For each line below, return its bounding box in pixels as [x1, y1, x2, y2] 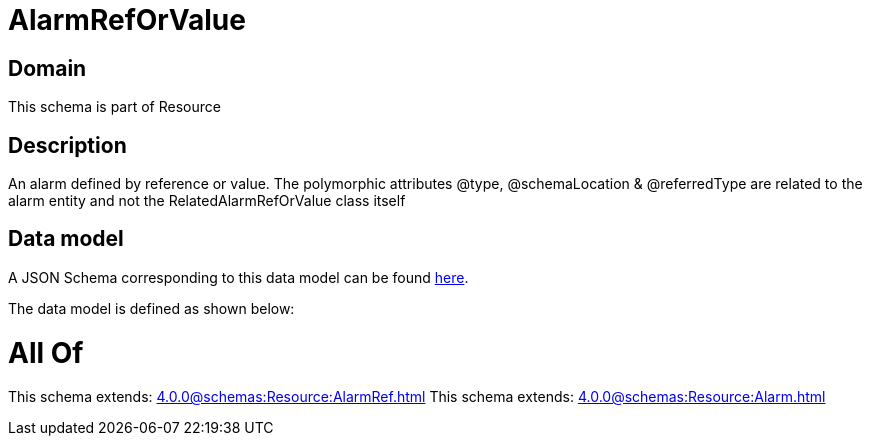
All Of [8, 335, 84, 370]
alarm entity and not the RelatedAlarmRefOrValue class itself [8, 192, 406, 210]
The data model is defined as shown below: [8, 299, 295, 317]
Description [8, 132, 127, 158]
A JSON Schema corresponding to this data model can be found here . [8, 268, 469, 286]
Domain [8, 55, 87, 81]
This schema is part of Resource [8, 98, 221, 116]
